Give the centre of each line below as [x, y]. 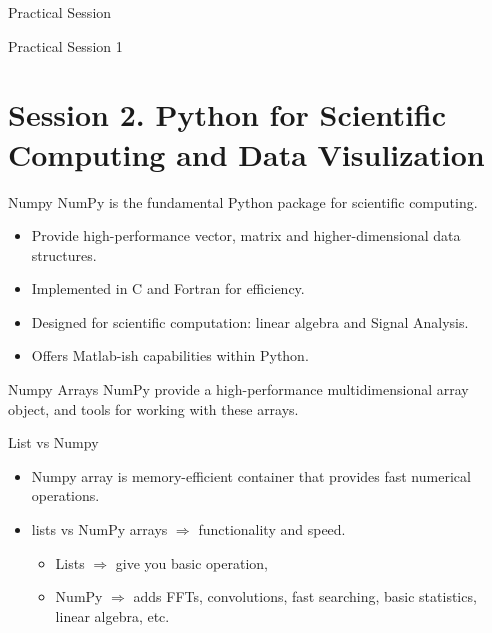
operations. [65, 495]
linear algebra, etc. [112, 615]
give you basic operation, [191, 562]
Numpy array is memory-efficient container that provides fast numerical [251, 475]
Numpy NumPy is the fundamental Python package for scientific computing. [243, 201]
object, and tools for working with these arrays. [153, 408]
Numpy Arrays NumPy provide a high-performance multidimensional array [238, 389]
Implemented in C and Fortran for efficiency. [168, 288]
